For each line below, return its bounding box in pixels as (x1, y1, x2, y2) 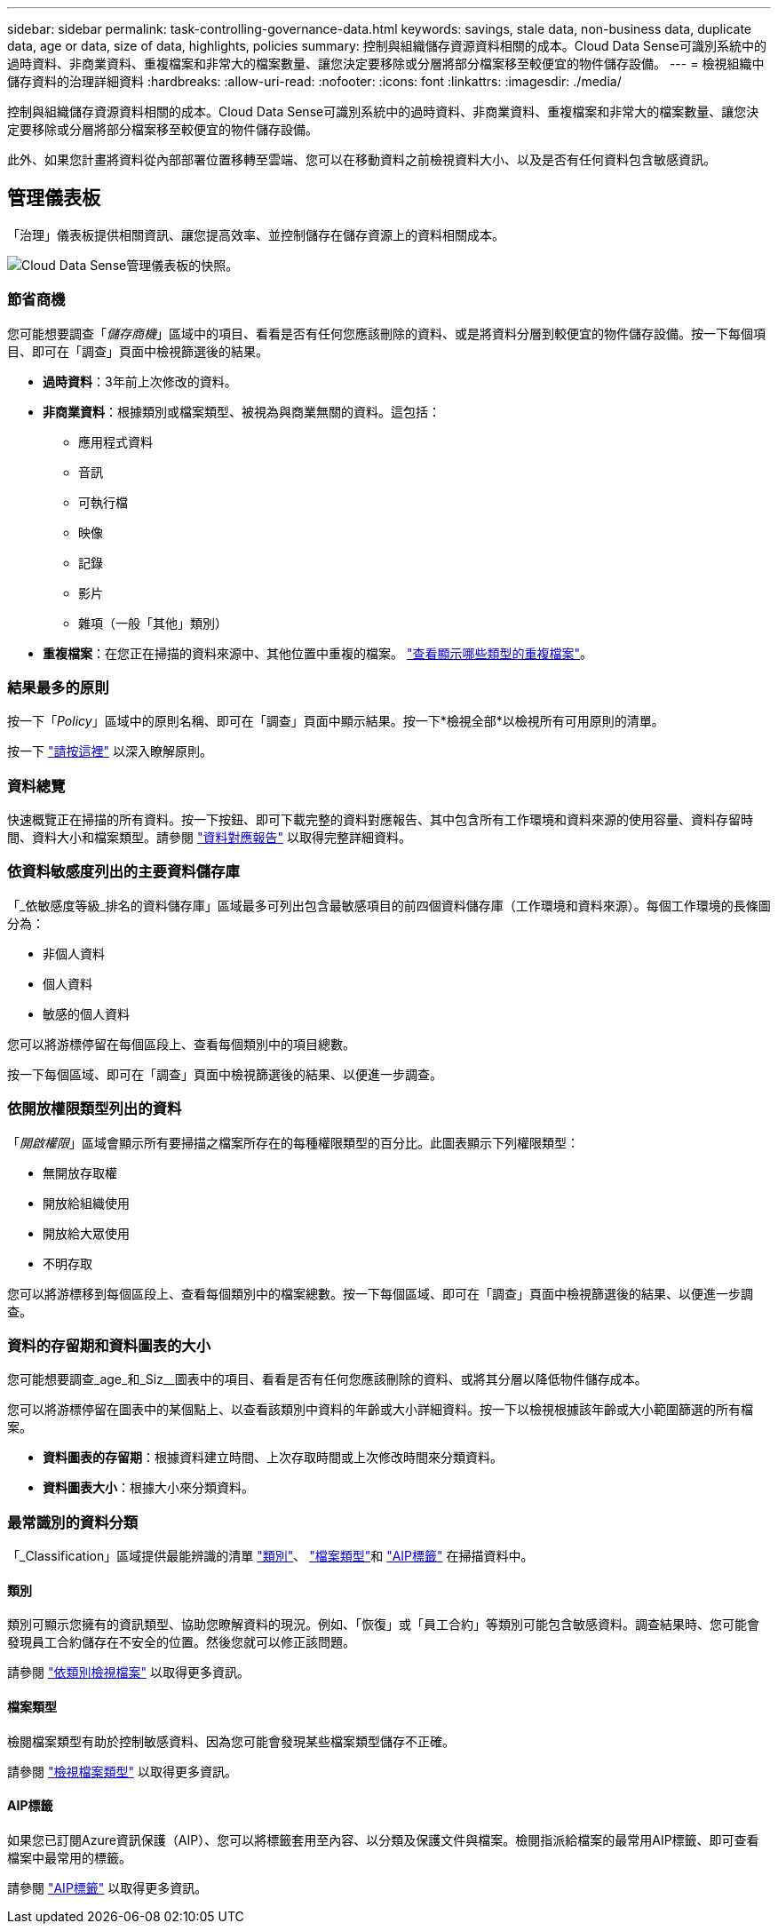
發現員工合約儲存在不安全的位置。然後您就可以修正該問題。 (7, 1634, 355, 1650)
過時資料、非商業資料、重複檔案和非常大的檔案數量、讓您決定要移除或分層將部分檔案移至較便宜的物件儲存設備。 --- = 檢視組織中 (7, 56, 765, 71)
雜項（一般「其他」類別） (78, 615, 227, 631)
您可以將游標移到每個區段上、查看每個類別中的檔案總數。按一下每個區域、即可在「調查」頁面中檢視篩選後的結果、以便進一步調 (7, 1285, 753, 1301)
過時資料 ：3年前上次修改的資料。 (43, 373, 237, 389)
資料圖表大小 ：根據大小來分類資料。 (43, 1480, 254, 1496)
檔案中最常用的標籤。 (7, 1849, 131, 1865)
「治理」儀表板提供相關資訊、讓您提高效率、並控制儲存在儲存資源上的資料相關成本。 (7, 226, 504, 242)
